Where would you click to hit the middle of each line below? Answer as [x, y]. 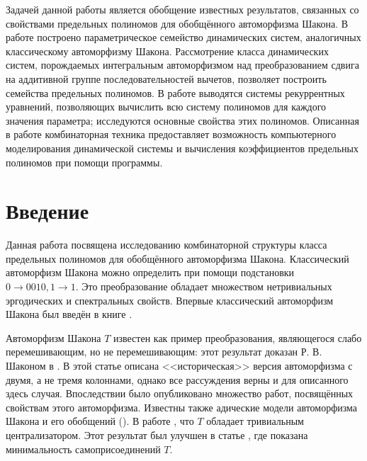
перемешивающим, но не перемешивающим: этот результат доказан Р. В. [164, 352]
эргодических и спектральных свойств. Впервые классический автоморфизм [170, 300]
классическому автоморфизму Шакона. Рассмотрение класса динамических [167, 51]
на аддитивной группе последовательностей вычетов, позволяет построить [166, 78]
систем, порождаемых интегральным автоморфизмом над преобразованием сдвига [182, 65]
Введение [47, 211]
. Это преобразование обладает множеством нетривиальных [204, 286]
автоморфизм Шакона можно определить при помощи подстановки [150, 272]
